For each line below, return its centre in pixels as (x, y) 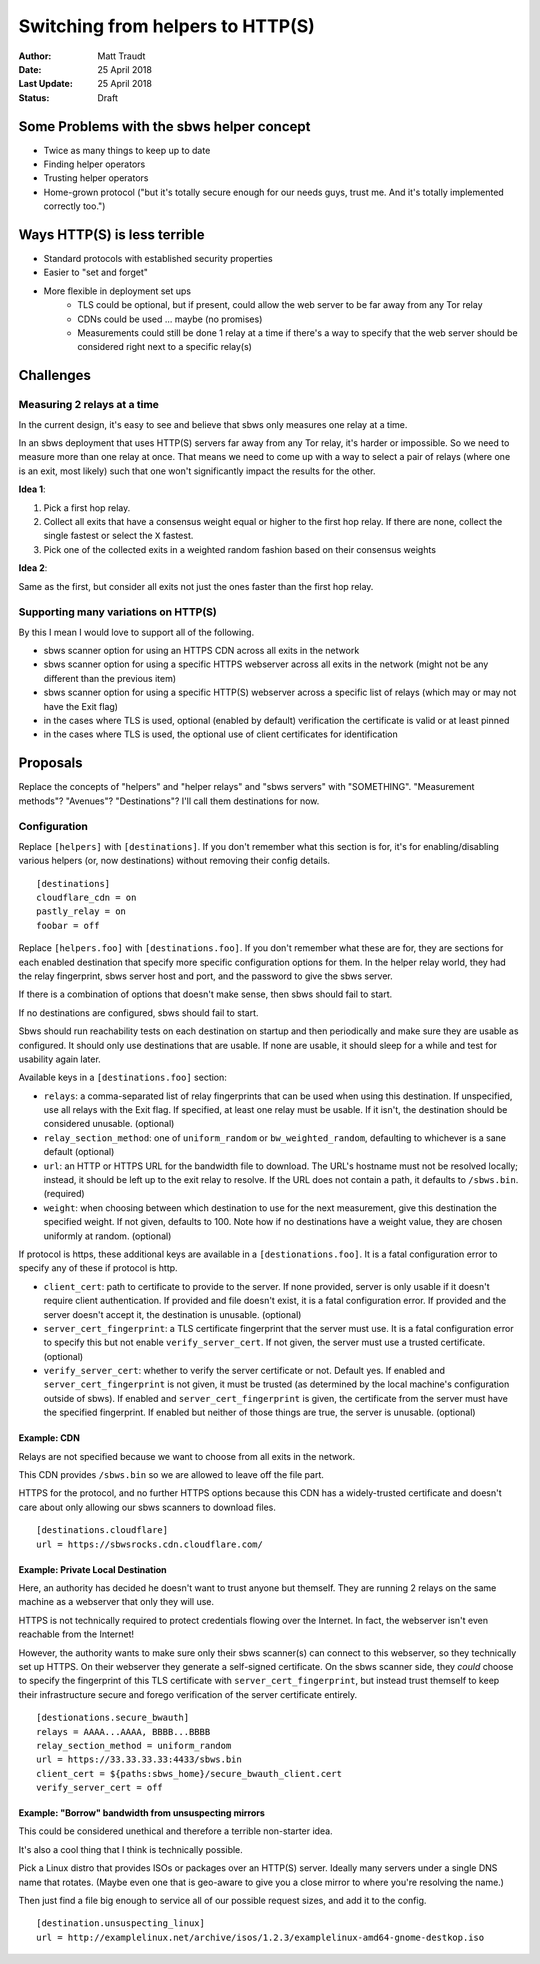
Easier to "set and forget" (96, 272)
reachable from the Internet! (76, 1634)
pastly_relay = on (81, 911)
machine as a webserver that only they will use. (116, 1602)
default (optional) (79, 1152)
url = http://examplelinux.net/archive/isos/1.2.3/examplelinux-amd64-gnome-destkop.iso (260, 1937)
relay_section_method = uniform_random (134, 1745)
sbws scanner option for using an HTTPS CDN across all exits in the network (201, 651)
